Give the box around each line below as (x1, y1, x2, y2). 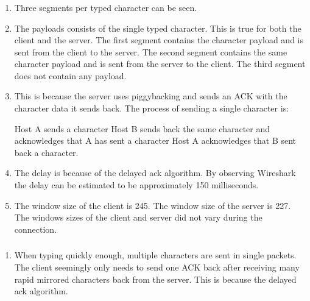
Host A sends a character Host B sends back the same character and (14, 122, 270, 135)
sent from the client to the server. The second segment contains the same (14, 45, 287, 58)
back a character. (14, 146, 79, 158)
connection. (14, 222, 57, 235)
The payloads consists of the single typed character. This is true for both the (14, 21, 301, 34)
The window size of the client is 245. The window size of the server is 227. (14, 199, 291, 211)
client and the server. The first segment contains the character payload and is (14, 34, 304, 46)
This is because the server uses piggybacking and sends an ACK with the (14, 90, 287, 102)
